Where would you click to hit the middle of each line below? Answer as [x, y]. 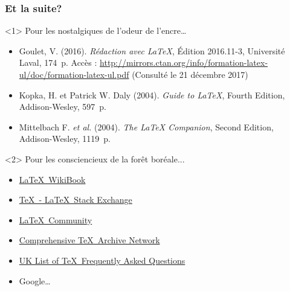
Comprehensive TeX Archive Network [89, 240]
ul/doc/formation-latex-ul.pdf [74, 74]
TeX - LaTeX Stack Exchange [76, 200]
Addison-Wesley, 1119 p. [65, 139]
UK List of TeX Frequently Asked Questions [102, 260]
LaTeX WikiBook [52, 179]
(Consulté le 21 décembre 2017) [190, 74]
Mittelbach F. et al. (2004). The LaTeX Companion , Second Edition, [146, 126]
